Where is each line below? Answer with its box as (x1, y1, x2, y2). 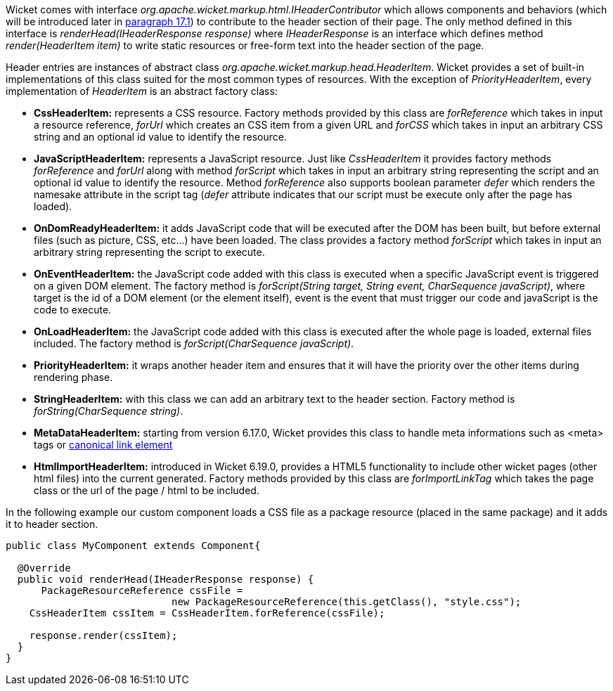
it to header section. (6, 518, 98, 530)
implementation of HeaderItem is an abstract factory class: (6, 85, 278, 97)
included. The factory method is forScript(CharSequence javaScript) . (34, 337, 354, 349)
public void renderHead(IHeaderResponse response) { (17, 574, 314, 585)
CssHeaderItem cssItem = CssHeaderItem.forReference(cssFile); (29, 607, 385, 619)
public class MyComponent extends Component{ (6, 540, 261, 551)
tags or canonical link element (34, 439, 173, 451)
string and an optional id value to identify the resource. (34, 131, 287, 143)
